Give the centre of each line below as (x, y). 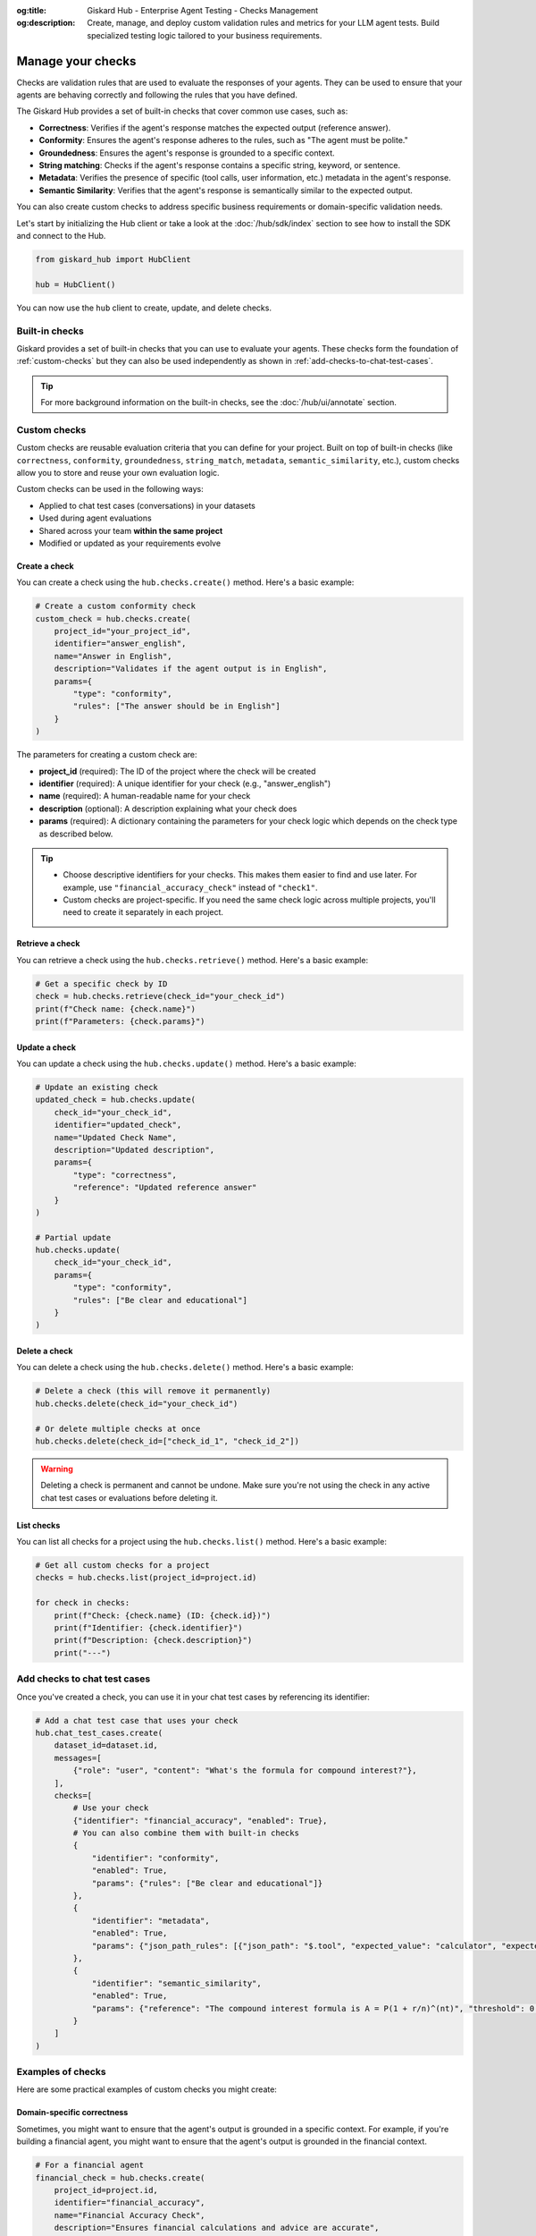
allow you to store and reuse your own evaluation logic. (118, 472)
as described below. (76, 834)
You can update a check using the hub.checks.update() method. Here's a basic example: (187, 1063)
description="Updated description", (134, 1150)
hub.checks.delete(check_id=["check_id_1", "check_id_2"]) (167, 1441)
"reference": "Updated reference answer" (165, 1188)
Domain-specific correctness (72, 2113)
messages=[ (78, 1758)
